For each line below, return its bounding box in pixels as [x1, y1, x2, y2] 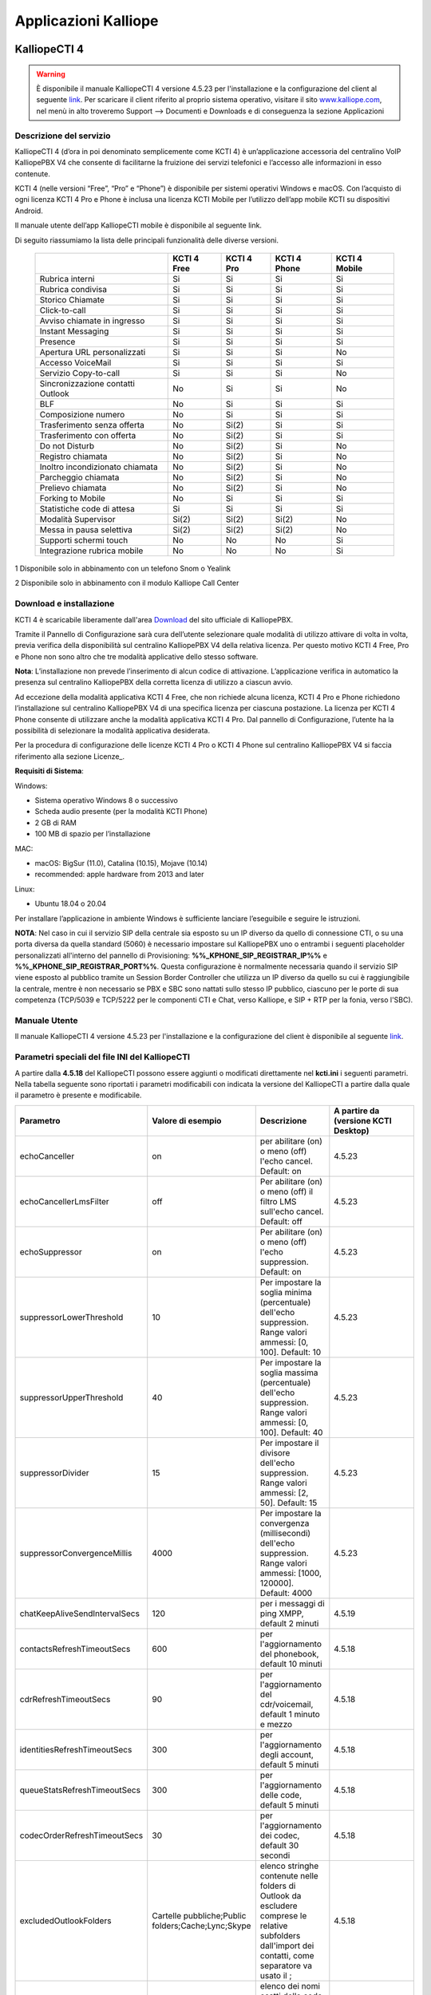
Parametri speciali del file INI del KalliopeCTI [14, 1052, 191, 1063]
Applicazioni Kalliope [14, 12, 159, 30]
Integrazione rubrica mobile [39, 545, 144, 556]
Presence [39, 336, 76, 347]
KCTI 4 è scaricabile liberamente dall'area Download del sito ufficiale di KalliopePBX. [14, 614, 294, 624]
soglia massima [259, 1367, 318, 1378]
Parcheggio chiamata [39, 472, 120, 483]
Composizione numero [39, 409, 125, 420]
